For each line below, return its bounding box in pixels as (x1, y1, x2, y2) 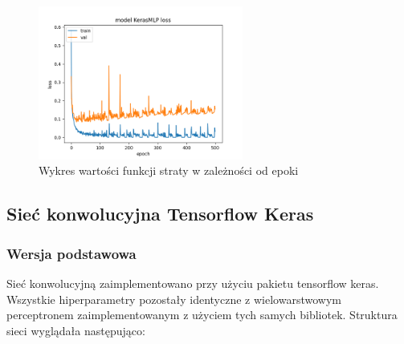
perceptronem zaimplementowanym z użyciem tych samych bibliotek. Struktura (6, 306, 398, 323)
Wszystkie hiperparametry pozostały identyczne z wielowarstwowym (6, 290, 341, 307)
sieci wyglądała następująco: (6, 322, 145, 338)
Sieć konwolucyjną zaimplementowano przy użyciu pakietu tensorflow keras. (6, 274, 379, 291)
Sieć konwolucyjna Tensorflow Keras (6, 201, 314, 226)
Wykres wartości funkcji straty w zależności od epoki (39, 162, 299, 179)
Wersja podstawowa (6, 243, 137, 263)
